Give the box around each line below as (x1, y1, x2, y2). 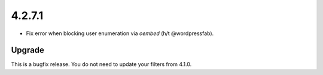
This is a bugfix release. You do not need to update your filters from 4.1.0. (11, 61, 192, 68)
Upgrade (11, 45, 45, 55)
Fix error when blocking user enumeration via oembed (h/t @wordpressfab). (26, 30, 214, 37)
